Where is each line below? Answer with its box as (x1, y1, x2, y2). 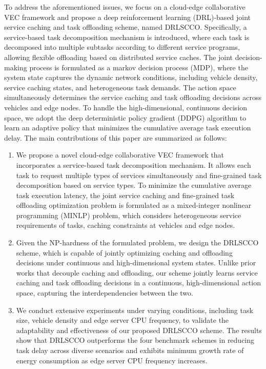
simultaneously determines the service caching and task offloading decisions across (4, 92, 262, 103)
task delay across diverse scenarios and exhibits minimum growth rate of (16, 345, 244, 355)
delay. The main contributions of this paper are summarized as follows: (4, 132, 227, 143)
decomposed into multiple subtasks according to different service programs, (4, 42, 240, 52)
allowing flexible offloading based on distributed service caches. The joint (4, 51, 233, 62)
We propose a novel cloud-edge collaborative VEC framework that (16, 149, 224, 160)
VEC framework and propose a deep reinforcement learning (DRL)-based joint (4, 11, 251, 22)
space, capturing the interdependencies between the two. (16, 287, 193, 298)
